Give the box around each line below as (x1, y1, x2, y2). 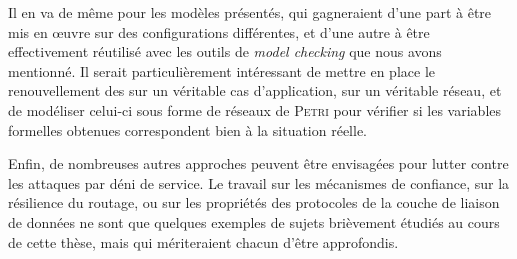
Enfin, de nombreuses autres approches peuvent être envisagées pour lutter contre (8, 153, 509, 174)
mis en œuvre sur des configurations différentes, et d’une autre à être (8, 21, 430, 42)
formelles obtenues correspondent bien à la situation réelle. (8, 119, 368, 140)
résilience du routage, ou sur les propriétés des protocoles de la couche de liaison (8, 192, 500, 213)
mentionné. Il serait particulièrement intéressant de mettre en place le (8, 60, 435, 81)
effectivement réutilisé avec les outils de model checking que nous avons (8, 41, 442, 62)
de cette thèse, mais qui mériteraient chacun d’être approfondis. (8, 231, 399, 252)
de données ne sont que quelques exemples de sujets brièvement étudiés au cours (8, 211, 500, 232)
